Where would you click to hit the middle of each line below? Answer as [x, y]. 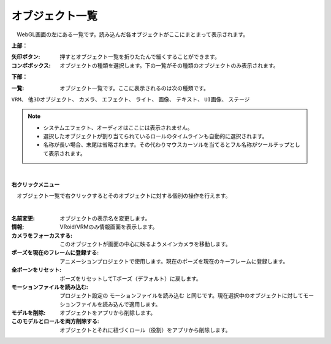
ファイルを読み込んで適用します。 [118, 304]
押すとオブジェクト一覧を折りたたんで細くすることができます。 [140, 57]
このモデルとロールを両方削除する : [55, 321]
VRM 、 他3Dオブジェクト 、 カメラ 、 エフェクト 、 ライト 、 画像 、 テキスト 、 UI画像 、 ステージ [131, 99]
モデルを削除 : [29, 313]
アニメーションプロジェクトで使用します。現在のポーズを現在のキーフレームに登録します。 [174, 261]
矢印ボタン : [26, 57]
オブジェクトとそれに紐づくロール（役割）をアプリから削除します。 [145, 330]
